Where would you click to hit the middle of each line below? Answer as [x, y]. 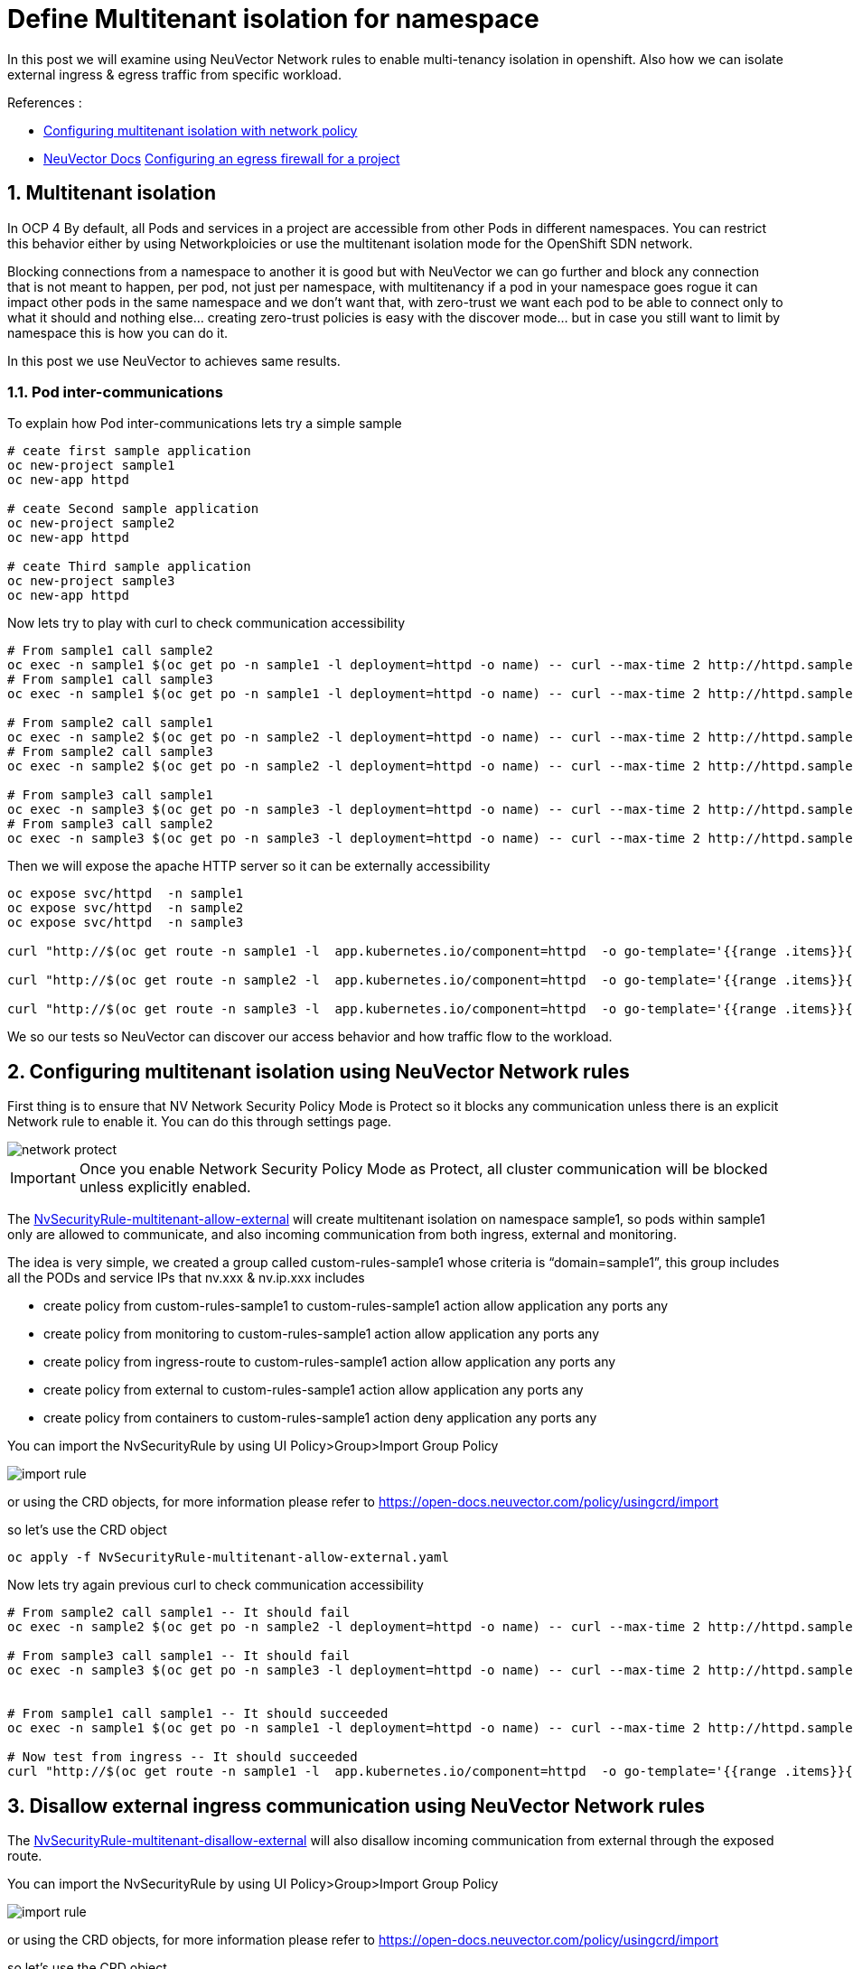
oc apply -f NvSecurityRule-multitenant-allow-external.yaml [228, 1558]
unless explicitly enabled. [165, 1187]
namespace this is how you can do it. [118, 332]
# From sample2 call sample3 [110, 752]
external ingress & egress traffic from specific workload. [174, 74]
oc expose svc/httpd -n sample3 [126, 923]
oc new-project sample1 [91, 466]
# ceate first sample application [129, 451]
